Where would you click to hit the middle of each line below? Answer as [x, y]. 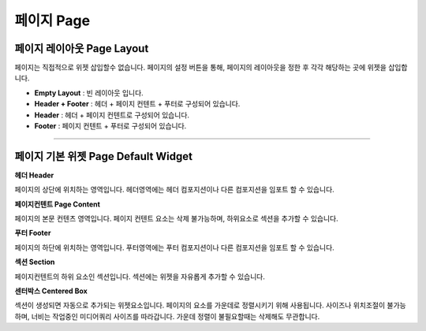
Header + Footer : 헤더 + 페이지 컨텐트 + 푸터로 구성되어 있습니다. [137, 104]
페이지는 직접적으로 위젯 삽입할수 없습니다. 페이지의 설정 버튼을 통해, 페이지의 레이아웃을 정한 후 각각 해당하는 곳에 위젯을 [200, 68]
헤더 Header [34, 175]
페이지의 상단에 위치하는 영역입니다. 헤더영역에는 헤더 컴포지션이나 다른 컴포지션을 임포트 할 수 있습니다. [174, 190]
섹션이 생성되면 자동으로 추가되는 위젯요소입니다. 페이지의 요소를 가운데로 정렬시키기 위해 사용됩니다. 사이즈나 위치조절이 [200, 305]
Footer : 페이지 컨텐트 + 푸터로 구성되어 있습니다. [110, 126]
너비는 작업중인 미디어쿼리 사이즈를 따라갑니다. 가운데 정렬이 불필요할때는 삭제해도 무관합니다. [176, 316]
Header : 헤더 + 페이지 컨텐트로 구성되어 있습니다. [112, 115]
